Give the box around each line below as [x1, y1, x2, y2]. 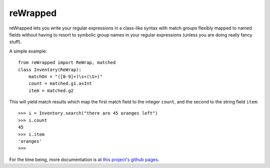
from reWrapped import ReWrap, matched [18, 60, 116, 65]
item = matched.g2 [28, 87, 74, 93]
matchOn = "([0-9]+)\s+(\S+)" [28, 73, 102, 79]
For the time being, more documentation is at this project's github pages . [9, 156, 159, 162]
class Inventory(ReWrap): [18, 66, 82, 72]
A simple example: [9, 48, 47, 54]
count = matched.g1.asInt [28, 80, 92, 86]
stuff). [9, 39, 22, 45]
